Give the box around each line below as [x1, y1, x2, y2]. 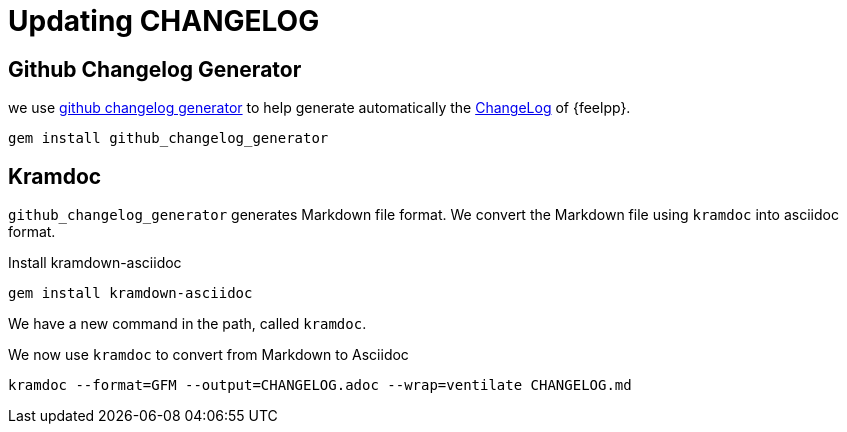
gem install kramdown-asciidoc [8, 285, 253, 302]
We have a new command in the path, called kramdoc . [8, 315, 367, 333]
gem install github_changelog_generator [8, 130, 329, 147]
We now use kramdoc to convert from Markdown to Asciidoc [8, 346, 409, 364]
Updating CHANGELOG [8, 4, 320, 38]
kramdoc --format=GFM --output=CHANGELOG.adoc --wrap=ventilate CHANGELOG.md [8, 377, 632, 394]
